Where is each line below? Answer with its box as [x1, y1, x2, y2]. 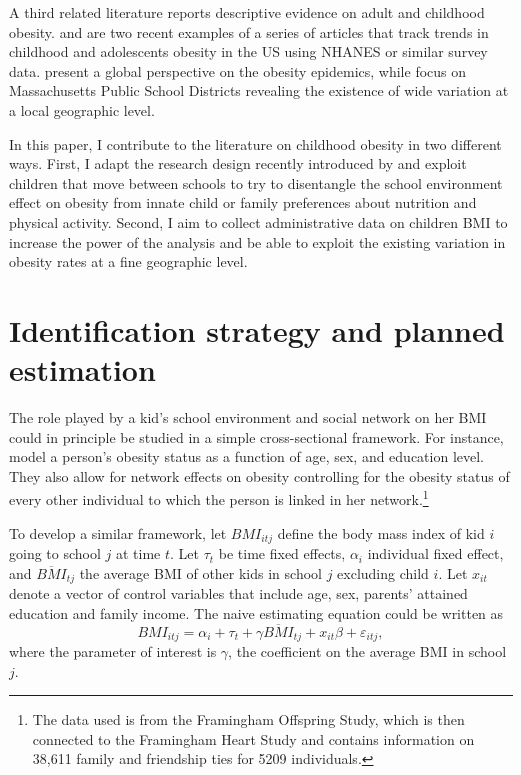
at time [115, 543, 161, 564]
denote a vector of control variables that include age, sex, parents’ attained [9, 583, 468, 604]
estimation [9, 349, 156, 390]
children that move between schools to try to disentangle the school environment [9, 172, 503, 193]
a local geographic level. [9, 99, 155, 120]
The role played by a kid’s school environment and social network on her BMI [9, 407, 487, 428]
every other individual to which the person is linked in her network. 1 [9, 486, 429, 510]
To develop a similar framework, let [9, 522, 227, 543]
